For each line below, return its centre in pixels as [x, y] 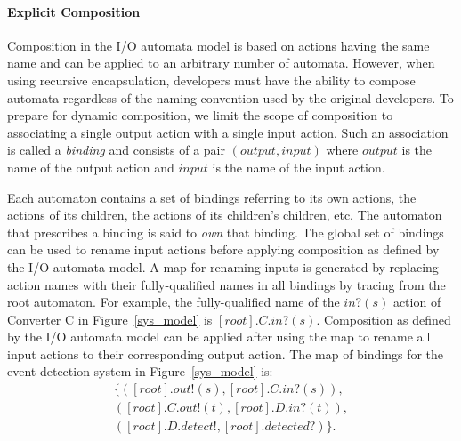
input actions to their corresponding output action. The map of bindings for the [226, 353]
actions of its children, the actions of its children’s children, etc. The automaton [225, 215]
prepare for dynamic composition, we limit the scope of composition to [200, 115]
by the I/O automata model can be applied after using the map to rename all [219, 337]
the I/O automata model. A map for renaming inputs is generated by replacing [223, 266]
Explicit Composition [74, 11]
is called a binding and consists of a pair [116, 150]
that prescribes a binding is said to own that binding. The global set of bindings [226, 232]
